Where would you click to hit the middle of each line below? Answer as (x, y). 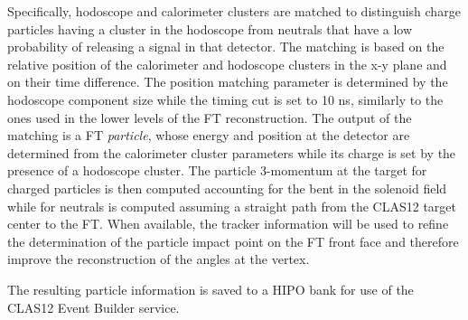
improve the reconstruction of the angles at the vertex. (159, 259)
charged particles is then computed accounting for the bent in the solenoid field (227, 188)
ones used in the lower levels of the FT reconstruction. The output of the (210, 117)
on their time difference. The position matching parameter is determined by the (228, 82)
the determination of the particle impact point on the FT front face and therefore (233, 241)
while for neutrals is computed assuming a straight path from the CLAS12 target (232, 206)
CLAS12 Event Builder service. (94, 307)
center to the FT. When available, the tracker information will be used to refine (228, 224)
